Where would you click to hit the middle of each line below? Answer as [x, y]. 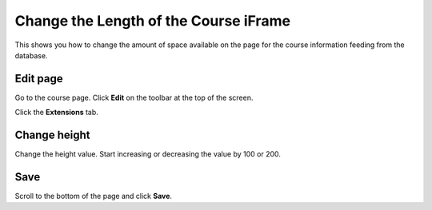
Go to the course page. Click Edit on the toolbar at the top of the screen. [134, 97]
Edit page [39, 79]
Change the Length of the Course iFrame [153, 21]
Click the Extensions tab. [57, 113]
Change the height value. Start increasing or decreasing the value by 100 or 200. [148, 154]
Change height [52, 135]
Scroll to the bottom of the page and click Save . [93, 196]
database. [31, 55]
